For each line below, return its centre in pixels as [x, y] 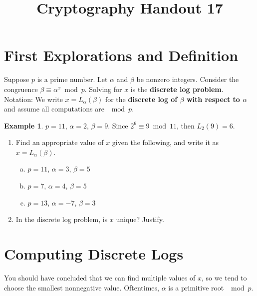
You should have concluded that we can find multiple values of [100, 277]
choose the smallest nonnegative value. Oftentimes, [82, 287]
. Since [118, 125]
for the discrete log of [141, 99]
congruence [21, 89]
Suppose [17, 79]
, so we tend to [224, 277]
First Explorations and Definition [121, 55]
